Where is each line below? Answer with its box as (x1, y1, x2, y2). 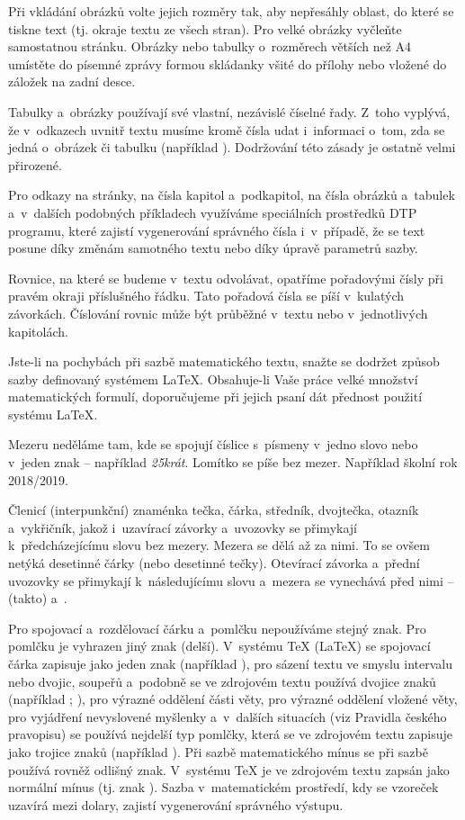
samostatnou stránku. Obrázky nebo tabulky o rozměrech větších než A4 (8, 37, 412, 56)
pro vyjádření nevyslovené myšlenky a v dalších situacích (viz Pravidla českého (8, 707, 447, 725)
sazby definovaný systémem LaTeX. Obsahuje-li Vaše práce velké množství (8, 369, 418, 388)
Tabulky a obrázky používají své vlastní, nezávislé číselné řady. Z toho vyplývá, (8, 102, 451, 121)
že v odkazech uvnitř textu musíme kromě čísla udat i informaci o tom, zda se (8, 120, 445, 139)
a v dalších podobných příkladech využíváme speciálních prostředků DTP (8, 203, 417, 221)
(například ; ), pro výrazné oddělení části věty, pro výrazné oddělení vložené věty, (8, 689, 458, 708)
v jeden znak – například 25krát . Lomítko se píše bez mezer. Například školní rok (8, 453, 458, 472)
